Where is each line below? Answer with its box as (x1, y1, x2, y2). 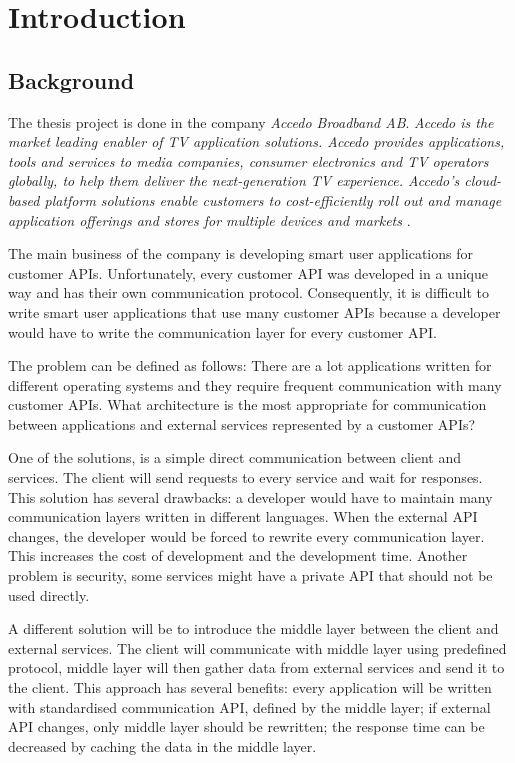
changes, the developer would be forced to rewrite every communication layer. (8, 525, 485, 546)
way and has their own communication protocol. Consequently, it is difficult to (8, 282, 489, 303)
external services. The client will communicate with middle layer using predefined (8, 637, 507, 658)
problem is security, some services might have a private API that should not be (8, 565, 493, 586)
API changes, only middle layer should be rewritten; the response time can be (8, 716, 485, 737)
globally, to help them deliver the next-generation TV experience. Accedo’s (8, 170, 460, 191)
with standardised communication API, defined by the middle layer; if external (8, 696, 491, 717)
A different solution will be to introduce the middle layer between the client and (8, 618, 499, 639)
